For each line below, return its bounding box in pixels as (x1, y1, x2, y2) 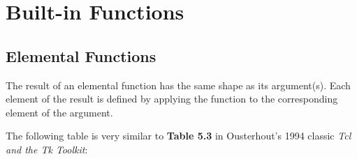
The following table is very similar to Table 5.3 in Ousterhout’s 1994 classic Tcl (6, 128, 351, 143)
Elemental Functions (6, 45, 156, 66)
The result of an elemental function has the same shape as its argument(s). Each (6, 77, 351, 92)
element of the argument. (6, 105, 113, 119)
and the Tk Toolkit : (6, 142, 88, 156)
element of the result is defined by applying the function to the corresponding (6, 91, 338, 106)
